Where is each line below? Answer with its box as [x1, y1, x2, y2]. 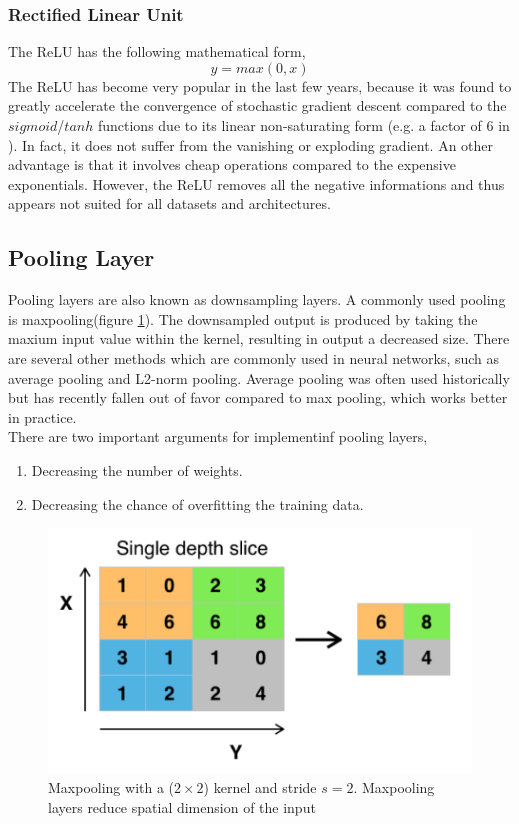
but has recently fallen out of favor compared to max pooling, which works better [8, 387, 508, 408]
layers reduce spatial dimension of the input [48, 796, 316, 817]
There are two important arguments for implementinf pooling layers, [8, 426, 428, 447]
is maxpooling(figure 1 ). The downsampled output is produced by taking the [8, 308, 478, 329]
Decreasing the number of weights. [31, 459, 243, 480]
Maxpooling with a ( [48, 777, 175, 798]
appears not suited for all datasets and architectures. [8, 193, 331, 214]
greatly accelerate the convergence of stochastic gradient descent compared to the [8, 95, 507, 116]
